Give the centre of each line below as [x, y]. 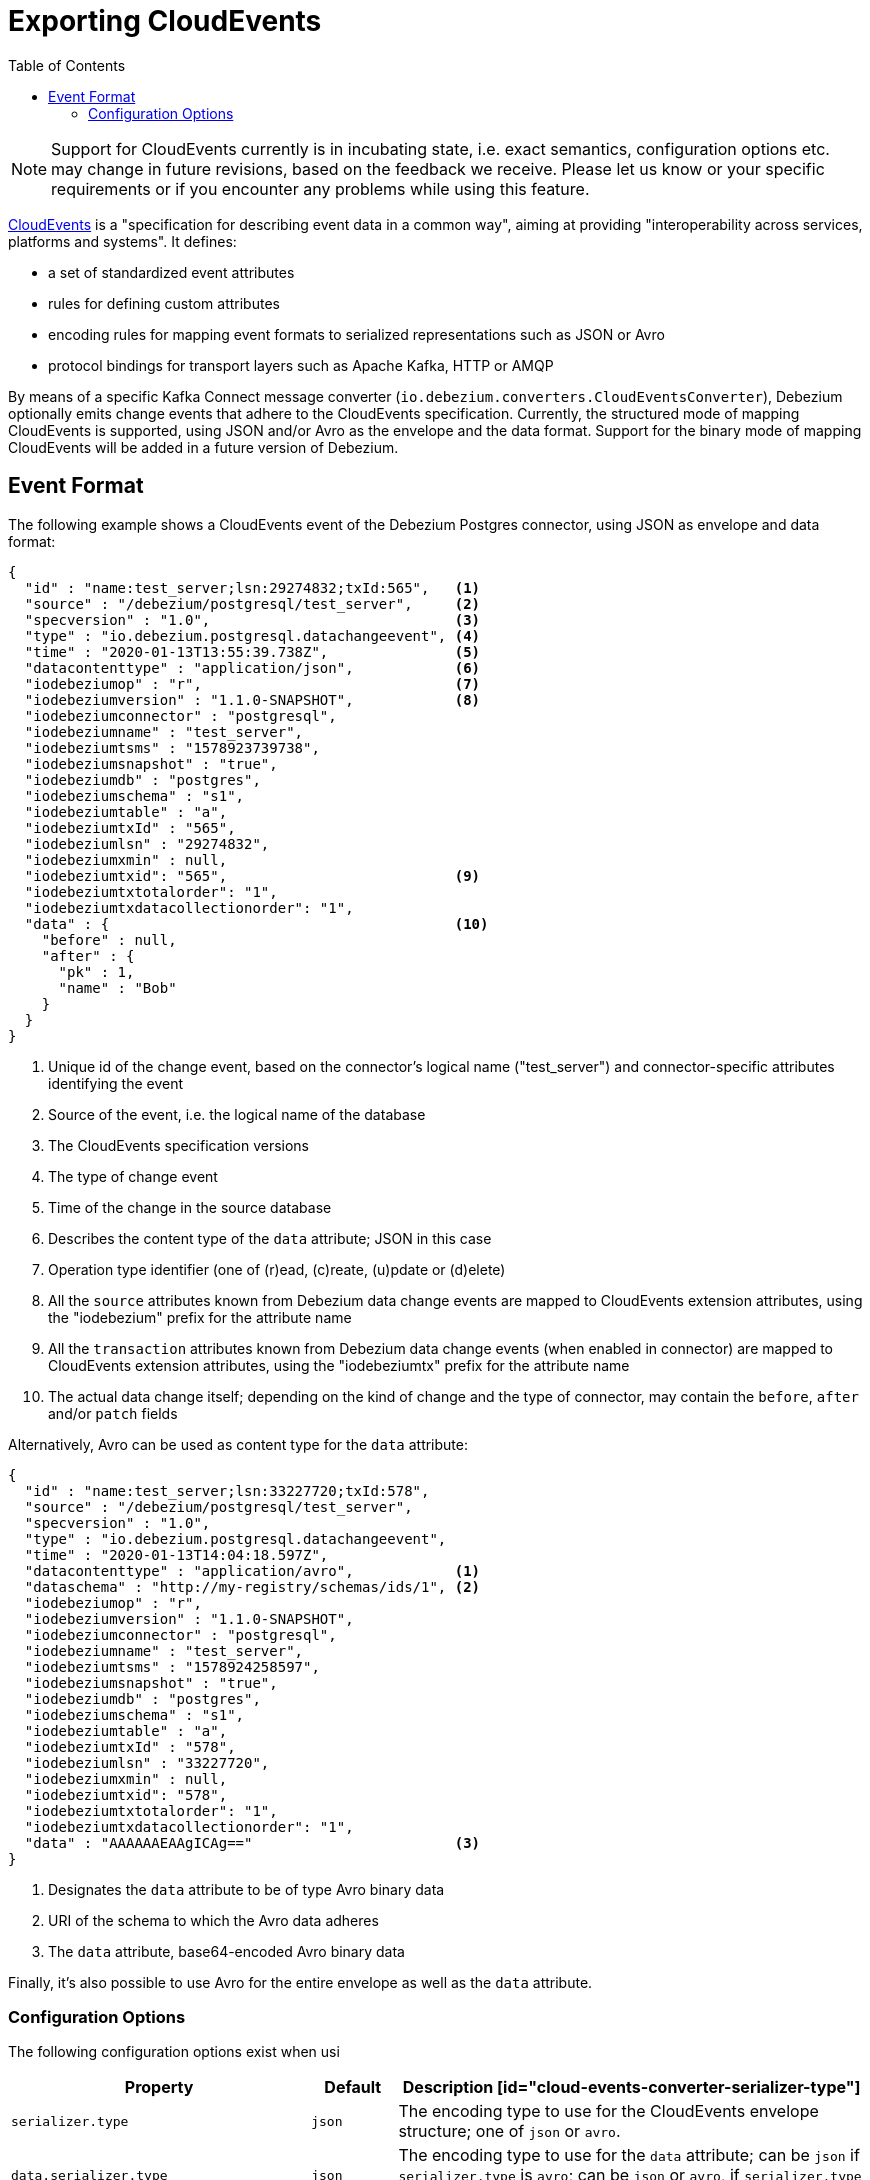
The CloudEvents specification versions [179, 1145]
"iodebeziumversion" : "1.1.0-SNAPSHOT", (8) [252, 699]
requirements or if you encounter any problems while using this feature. [320, 188]
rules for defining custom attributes [164, 303]
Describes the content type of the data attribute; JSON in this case [270, 1238]
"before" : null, [109, 939]
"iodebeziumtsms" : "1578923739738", [172, 747]
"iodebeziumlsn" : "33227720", [147, 1762]
